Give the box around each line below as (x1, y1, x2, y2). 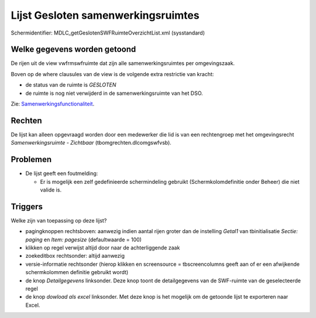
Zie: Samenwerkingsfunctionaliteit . (11, 100, 95, 108)
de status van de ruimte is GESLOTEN (25, 81, 116, 88)
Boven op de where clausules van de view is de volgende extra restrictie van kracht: (11, 70, 214, 77)
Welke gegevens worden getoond (11, 45, 136, 54)
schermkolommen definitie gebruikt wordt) (25, 269, 129, 276)
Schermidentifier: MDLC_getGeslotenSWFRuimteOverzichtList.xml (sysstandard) (11, 29, 205, 36)
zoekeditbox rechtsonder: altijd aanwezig (25, 252, 125, 259)
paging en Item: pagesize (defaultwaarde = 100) (25, 236, 142, 243)
